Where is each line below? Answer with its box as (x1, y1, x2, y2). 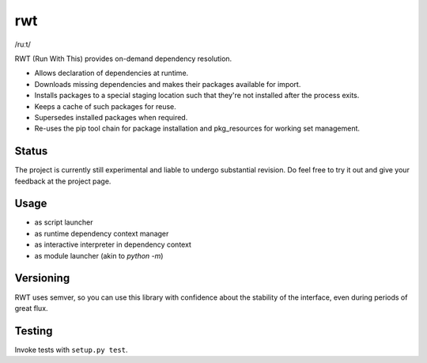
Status (14, 145, 48, 158)
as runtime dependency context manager (34, 229, 169, 238)
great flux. (14, 303, 48, 312)
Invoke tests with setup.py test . (14, 345, 128, 354)
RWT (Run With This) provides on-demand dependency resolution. (14, 54, 232, 63)
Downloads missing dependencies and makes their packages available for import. (34, 79, 301, 89)
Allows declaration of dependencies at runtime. (34, 68, 189, 78)
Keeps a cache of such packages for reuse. (34, 101, 177, 111)
